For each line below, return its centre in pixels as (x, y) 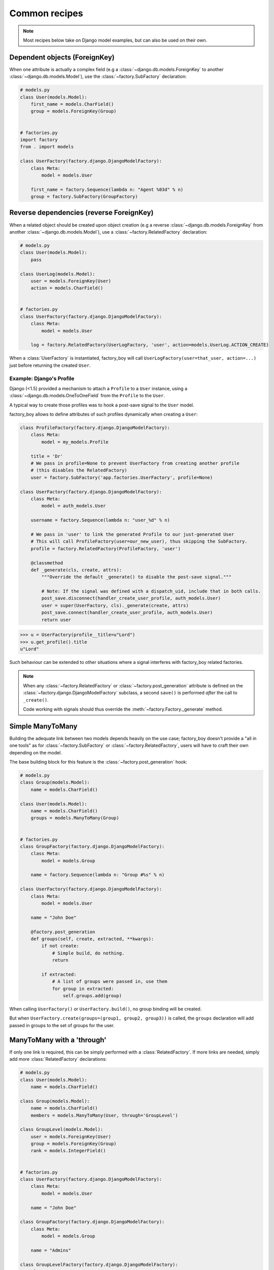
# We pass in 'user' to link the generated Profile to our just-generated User (132, 534)
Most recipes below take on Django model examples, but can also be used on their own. (115, 40)
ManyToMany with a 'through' (58, 1040)
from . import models (47, 147)
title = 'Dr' (47, 456)
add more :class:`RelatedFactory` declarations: (58, 1059)
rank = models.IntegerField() (68, 1151)
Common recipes (46, 13)
